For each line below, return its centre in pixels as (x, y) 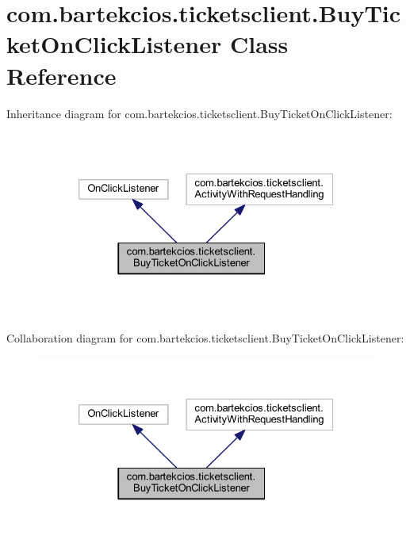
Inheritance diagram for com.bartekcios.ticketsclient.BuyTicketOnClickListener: (199, 113)
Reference (61, 75)
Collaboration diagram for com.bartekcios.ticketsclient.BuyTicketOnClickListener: (205, 338)
